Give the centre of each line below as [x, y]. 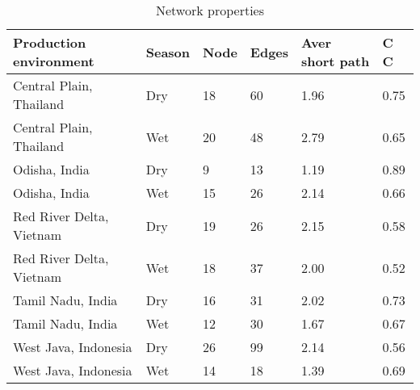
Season [168, 52]
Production [50, 42]
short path [336, 61]
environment [54, 61]
